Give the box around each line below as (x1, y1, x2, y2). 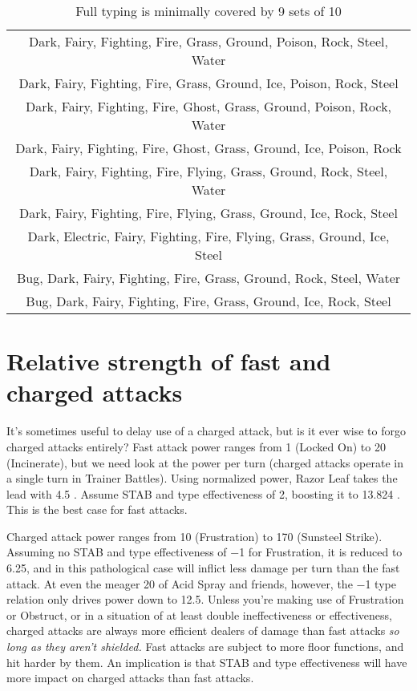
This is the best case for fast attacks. (6, 501, 188, 518)
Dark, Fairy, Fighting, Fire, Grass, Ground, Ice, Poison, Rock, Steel (18, 74, 399, 92)
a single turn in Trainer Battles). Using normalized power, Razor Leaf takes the (6, 470, 398, 487)
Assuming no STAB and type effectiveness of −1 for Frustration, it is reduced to (6, 544, 403, 560)
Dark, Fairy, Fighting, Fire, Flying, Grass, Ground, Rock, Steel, (29, 162, 388, 180)
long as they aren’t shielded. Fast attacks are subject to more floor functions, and (6, 638, 404, 655)
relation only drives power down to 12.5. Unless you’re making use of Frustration (6, 591, 404, 608)
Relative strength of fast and (6, 345, 331, 378)
